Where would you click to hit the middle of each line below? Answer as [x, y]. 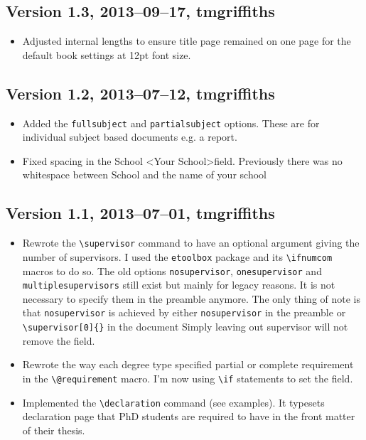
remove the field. [59, 340]
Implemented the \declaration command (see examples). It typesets [173, 402]
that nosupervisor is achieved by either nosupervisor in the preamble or [184, 312]
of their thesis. [54, 430]
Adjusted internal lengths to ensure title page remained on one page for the [187, 41]
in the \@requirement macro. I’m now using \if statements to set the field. [188, 378]
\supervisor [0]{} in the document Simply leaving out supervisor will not [185, 327]
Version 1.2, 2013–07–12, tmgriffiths [140, 93]
